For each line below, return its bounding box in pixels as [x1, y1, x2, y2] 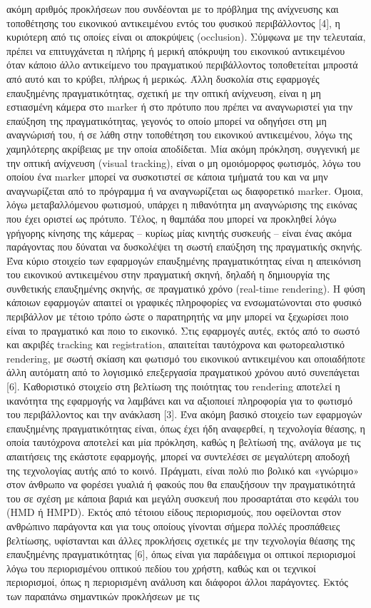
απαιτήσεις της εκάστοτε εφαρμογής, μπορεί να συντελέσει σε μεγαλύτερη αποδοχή [6, 449, 350, 463]
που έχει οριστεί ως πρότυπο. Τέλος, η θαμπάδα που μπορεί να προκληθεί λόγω [6, 211, 337, 226]
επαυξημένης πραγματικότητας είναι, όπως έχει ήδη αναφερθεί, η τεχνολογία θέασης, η [6, 420, 365, 435]
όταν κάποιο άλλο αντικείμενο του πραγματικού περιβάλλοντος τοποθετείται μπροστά [6, 57, 358, 72]
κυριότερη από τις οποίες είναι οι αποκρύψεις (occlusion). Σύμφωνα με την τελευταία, [6, 29, 366, 44]
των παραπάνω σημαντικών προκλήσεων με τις [6, 588, 200, 603]
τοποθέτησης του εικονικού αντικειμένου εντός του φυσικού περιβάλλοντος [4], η [6, 15, 340, 30]
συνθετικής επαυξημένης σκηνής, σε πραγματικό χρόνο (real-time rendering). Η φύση [6, 280, 365, 295]
